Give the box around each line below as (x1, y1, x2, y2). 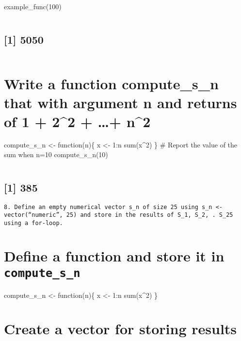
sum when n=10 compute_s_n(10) (4, 149, 108, 159)
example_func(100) (4, 1, 62, 11)
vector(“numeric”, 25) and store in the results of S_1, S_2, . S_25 (4, 211, 233, 219)
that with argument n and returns (4, 93, 237, 113)
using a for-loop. (4, 220, 63, 227)
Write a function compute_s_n (4, 73, 219, 93)
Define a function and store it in (4, 245, 225, 265)
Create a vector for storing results (4, 318, 237, 338)
